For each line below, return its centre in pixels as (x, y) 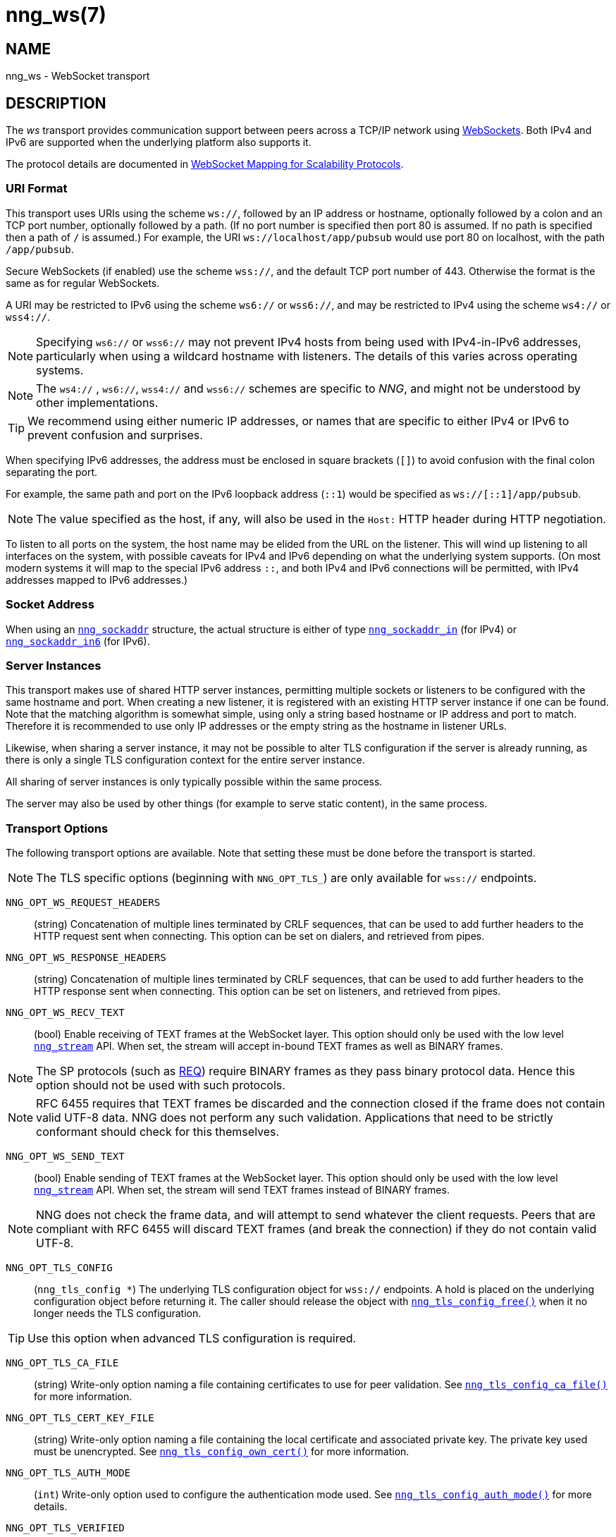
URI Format (37, 189)
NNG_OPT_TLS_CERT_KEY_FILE (80, 1418)
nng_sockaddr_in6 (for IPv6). (78, 641)
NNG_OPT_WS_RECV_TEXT (65, 1013)
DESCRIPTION (56, 103)
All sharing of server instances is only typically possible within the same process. (194, 782)
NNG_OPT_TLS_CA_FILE (62, 1363)
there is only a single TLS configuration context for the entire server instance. (185, 760)
